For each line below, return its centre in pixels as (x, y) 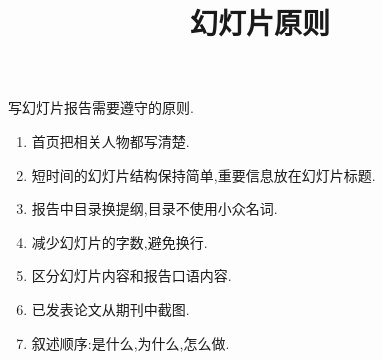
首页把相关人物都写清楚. (110, 140)
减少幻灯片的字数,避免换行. (119, 241)
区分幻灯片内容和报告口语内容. (131, 275)
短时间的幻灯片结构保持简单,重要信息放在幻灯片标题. (203, 174)
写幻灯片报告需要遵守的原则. (101, 107)
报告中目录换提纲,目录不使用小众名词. (154, 208)
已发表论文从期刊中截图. (110, 308)
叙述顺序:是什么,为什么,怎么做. (130, 342)
